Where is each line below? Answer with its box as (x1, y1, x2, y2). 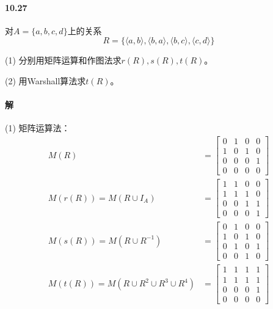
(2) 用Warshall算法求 (5, 74, 86, 87)
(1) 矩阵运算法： (5, 122, 70, 134)
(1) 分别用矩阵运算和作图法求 (5, 54, 122, 67)
